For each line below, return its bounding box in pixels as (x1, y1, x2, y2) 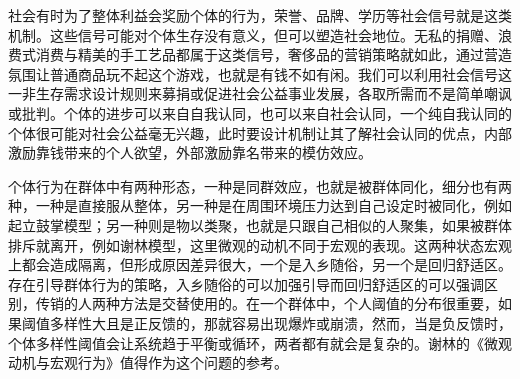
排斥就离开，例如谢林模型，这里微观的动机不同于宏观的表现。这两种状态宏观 (8, 234, 512, 255)
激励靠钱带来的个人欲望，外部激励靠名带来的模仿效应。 (8, 142, 372, 163)
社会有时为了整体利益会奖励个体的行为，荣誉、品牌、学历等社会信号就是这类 (8, 5, 512, 25)
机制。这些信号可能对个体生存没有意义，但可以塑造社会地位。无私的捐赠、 (8, 24, 498, 45)
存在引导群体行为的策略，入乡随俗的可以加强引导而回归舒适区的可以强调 (8, 273, 484, 294)
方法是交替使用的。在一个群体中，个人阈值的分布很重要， (119, 293, 498, 314)
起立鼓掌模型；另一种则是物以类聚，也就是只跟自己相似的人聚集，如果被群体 (8, 214, 512, 235)
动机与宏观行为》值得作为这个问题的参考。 (8, 352, 288, 373)
